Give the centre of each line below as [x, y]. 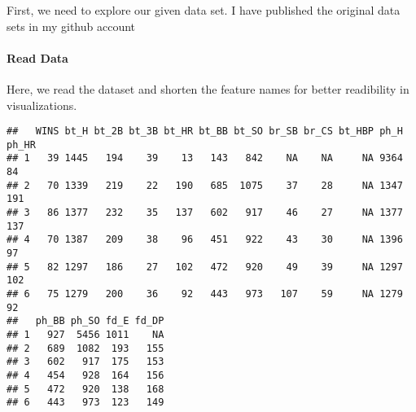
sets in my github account [71, 26]
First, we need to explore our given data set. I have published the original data [204, 10]
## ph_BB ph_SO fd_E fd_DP [85, 321]
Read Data [37, 57]
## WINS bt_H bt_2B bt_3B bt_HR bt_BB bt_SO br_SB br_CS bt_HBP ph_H [205, 131]
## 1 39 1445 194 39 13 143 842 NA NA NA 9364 [205, 158]
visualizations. [42, 105]
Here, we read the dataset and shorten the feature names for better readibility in [208, 88]
